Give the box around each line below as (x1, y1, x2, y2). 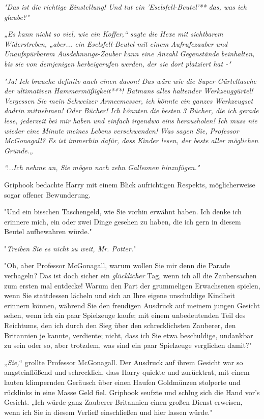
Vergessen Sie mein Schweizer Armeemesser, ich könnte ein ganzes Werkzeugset (4, 95, 253, 106)
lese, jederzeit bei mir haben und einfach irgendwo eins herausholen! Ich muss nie (4, 115, 257, 125)
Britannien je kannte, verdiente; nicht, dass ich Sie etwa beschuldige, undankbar (4, 330, 253, 340)
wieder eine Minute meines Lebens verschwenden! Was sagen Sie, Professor (4, 125, 239, 136)
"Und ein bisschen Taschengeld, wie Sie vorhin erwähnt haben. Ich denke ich (4, 206, 242, 217)
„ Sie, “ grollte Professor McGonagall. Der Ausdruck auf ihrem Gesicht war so (4, 357, 243, 367)
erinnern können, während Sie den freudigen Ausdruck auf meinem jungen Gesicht (4, 300, 260, 310)
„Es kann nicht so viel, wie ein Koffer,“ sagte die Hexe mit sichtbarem (4, 28, 223, 39)
